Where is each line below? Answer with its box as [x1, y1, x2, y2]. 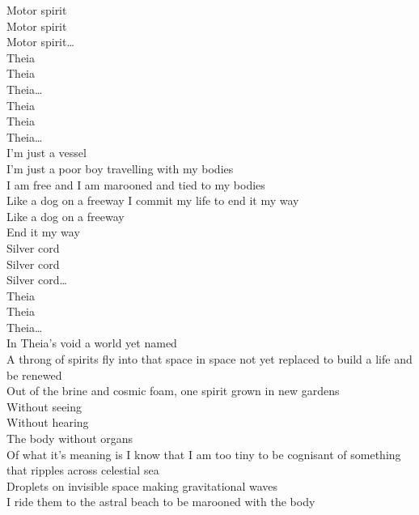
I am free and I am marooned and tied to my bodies [6, 176, 265, 193]
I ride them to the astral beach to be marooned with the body [6, 493, 315, 510]
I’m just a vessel [6, 144, 87, 161]
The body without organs [6, 430, 133, 447]
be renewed [6, 366, 62, 383]
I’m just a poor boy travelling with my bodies [6, 160, 234, 177]
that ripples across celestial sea [6, 462, 159, 479]
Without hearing [6, 414, 89, 431]
